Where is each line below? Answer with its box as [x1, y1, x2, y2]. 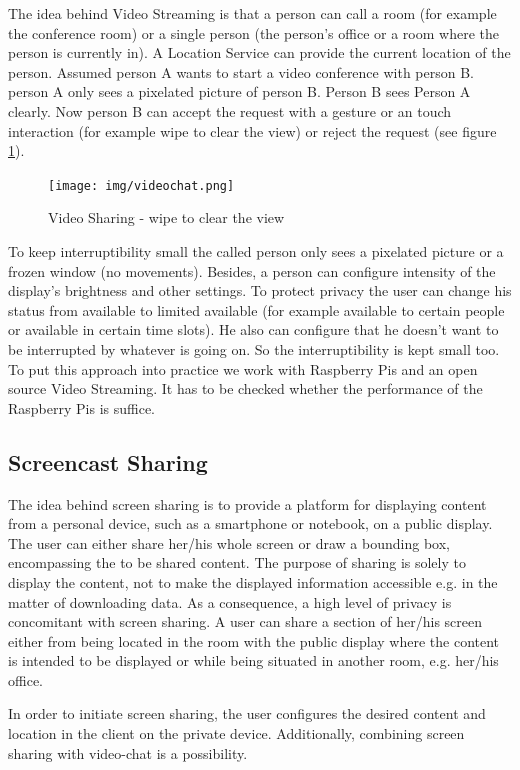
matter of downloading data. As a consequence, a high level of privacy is [8, 591, 452, 612]
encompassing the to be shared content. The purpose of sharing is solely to [8, 552, 466, 573]
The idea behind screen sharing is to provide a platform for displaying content [8, 493, 487, 514]
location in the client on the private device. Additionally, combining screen [8, 723, 465, 744]
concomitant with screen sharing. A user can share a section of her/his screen [8, 611, 482, 632]
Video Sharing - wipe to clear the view [48, 207, 285, 228]
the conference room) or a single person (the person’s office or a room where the [8, 22, 499, 43]
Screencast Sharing [8, 446, 208, 477]
